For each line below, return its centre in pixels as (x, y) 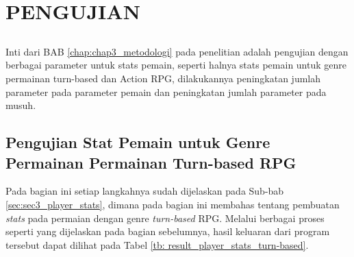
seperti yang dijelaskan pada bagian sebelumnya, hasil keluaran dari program (168, 231)
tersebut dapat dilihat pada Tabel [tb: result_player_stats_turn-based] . (157, 244)
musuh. (21, 105)
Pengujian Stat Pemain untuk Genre (138, 142)
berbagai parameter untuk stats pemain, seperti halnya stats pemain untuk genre (176, 65)
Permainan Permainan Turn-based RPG (151, 162)
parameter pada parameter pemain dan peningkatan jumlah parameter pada (166, 91)
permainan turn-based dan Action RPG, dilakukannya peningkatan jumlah (163, 78)
